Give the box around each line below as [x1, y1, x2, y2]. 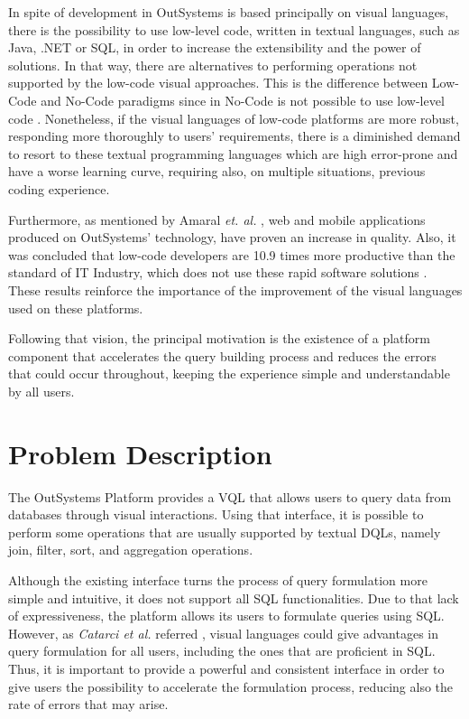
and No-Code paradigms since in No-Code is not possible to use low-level [41, 90, 445, 109]
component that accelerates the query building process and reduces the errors [8, 346, 437, 365]
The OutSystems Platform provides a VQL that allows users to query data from [8, 487, 452, 506]
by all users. [8, 381, 75, 400]
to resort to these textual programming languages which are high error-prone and [8, 144, 458, 163]
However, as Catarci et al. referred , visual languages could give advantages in [8, 623, 439, 642]
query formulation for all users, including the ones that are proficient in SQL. [8, 641, 436, 660]
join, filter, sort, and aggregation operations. [8, 540, 253, 559]
